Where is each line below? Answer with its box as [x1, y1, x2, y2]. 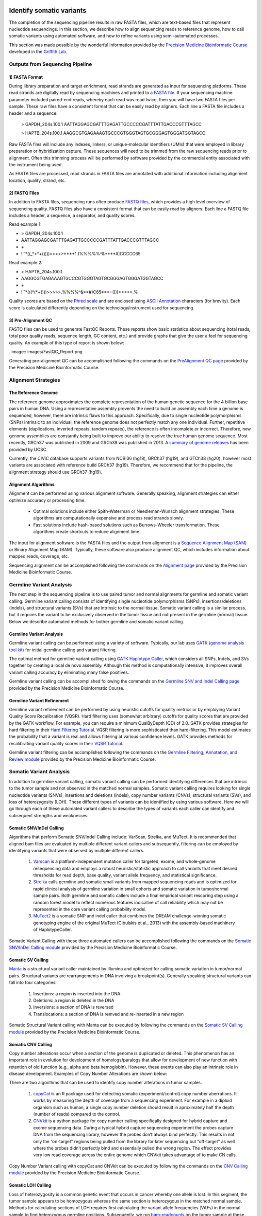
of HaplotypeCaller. [33, 927, 72, 932]
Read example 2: [9, 260, 43, 266]
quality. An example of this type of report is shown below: [9, 340, 125, 345]
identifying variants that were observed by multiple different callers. [9, 847, 145, 853]
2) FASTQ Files [9, 190, 39, 196]
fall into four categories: [9, 980, 57, 985]
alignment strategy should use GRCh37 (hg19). [9, 469, 102, 475]
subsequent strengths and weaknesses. [9, 812, 89, 818]
